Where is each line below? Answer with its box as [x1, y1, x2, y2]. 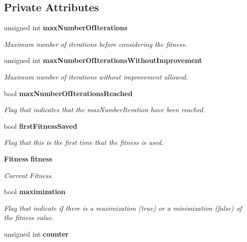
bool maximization [4, 186, 65, 197]
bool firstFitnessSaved [4, 121, 77, 131]
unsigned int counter [4, 228, 69, 239]
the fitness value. [4, 212, 54, 222]
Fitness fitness [4, 153, 52, 163]
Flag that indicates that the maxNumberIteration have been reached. [4, 104, 206, 115]
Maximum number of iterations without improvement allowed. [4, 71, 188, 81]
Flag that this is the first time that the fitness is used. [4, 137, 164, 147]
